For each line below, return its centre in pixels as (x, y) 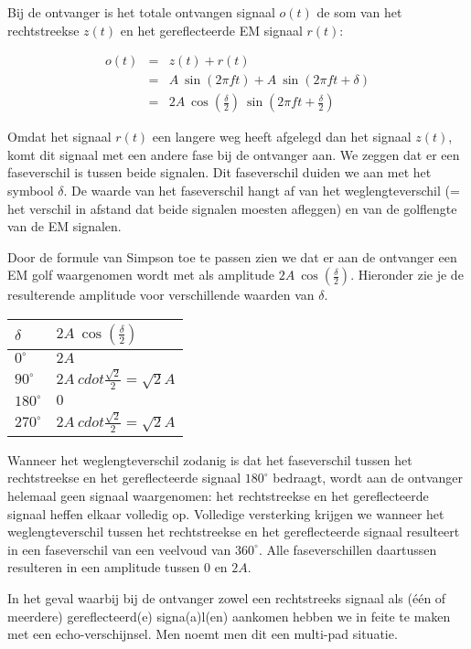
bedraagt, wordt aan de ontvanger (368, 478)
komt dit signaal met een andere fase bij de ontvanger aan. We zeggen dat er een (234, 154)
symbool (31, 191)
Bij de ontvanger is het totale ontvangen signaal (141, 12)
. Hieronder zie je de (407, 275)
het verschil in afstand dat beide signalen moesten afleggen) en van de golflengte (232, 208)
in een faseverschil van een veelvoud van (119, 549)
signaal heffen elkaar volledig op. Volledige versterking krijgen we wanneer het (226, 513)
